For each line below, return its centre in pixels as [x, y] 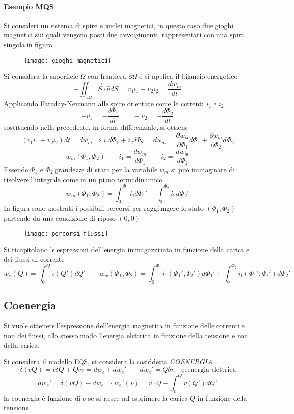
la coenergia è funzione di [42, 398]
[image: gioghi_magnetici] [67, 60]
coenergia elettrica [209, 370]
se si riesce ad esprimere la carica [138, 398]
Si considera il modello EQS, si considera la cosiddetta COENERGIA [108, 361]
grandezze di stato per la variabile [106, 169]
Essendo [16, 169]
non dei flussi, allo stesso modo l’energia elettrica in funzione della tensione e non [126, 335]
